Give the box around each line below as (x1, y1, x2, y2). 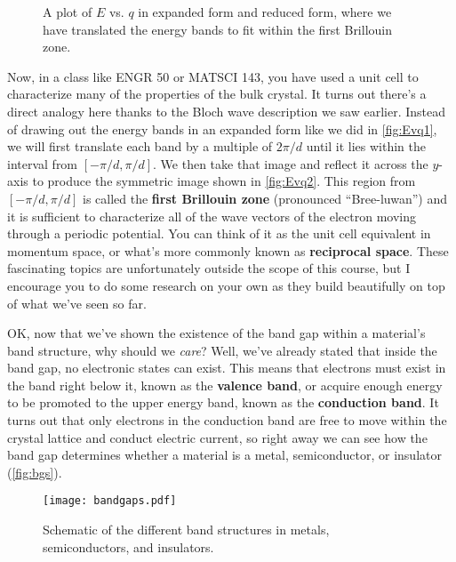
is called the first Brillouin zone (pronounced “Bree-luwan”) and (82, 189, 447, 207)
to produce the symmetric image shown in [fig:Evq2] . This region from (32, 172, 416, 190)
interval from (7, 154, 78, 173)
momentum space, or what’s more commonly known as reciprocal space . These (7, 241, 449, 260)
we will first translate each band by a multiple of (7, 137, 273, 156)
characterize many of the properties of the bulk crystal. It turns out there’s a (7, 84, 427, 103)
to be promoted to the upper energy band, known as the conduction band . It (7, 393, 439, 412)
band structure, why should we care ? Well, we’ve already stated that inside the (7, 341, 437, 359)
